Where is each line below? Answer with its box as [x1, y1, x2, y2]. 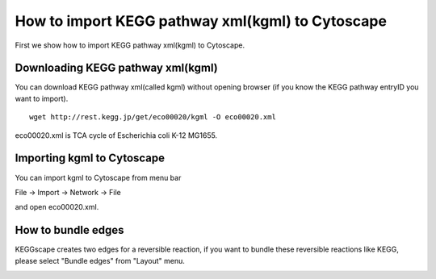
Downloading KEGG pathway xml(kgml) [15, 61, 218, 75]
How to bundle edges [15, 223, 124, 237]
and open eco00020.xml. [15, 202, 99, 212]
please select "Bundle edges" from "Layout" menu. [15, 256, 186, 265]
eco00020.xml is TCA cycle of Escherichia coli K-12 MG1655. [15, 130, 218, 140]
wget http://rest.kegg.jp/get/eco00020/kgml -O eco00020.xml [29, 113, 276, 122]
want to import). [15, 94, 69, 103]
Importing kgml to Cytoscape [15, 152, 166, 165]
